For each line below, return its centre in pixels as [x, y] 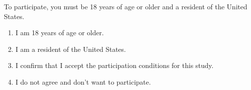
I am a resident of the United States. [71, 49]
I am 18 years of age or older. [60, 33]
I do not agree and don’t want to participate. [83, 81]
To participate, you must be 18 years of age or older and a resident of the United [126, 6]
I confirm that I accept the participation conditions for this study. [114, 65]
